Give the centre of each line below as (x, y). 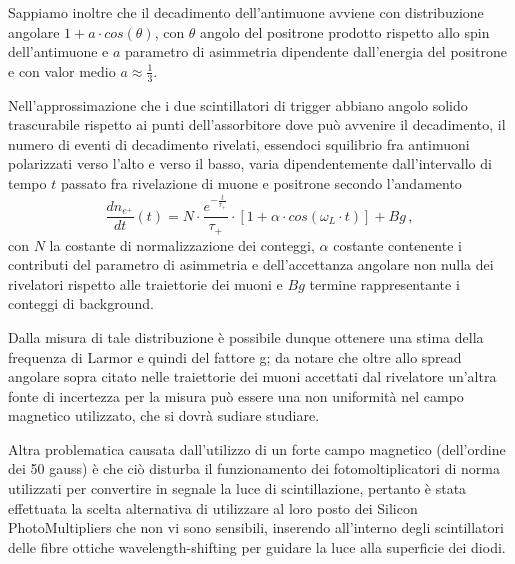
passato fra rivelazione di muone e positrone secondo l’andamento (261, 182)
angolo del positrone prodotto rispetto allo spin (345, 31)
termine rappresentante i (384, 283)
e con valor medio (62, 70)
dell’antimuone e (58, 51)
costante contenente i (397, 244)
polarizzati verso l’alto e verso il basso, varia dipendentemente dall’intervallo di (250, 163)
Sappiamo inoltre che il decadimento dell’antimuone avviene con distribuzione (246, 12)
